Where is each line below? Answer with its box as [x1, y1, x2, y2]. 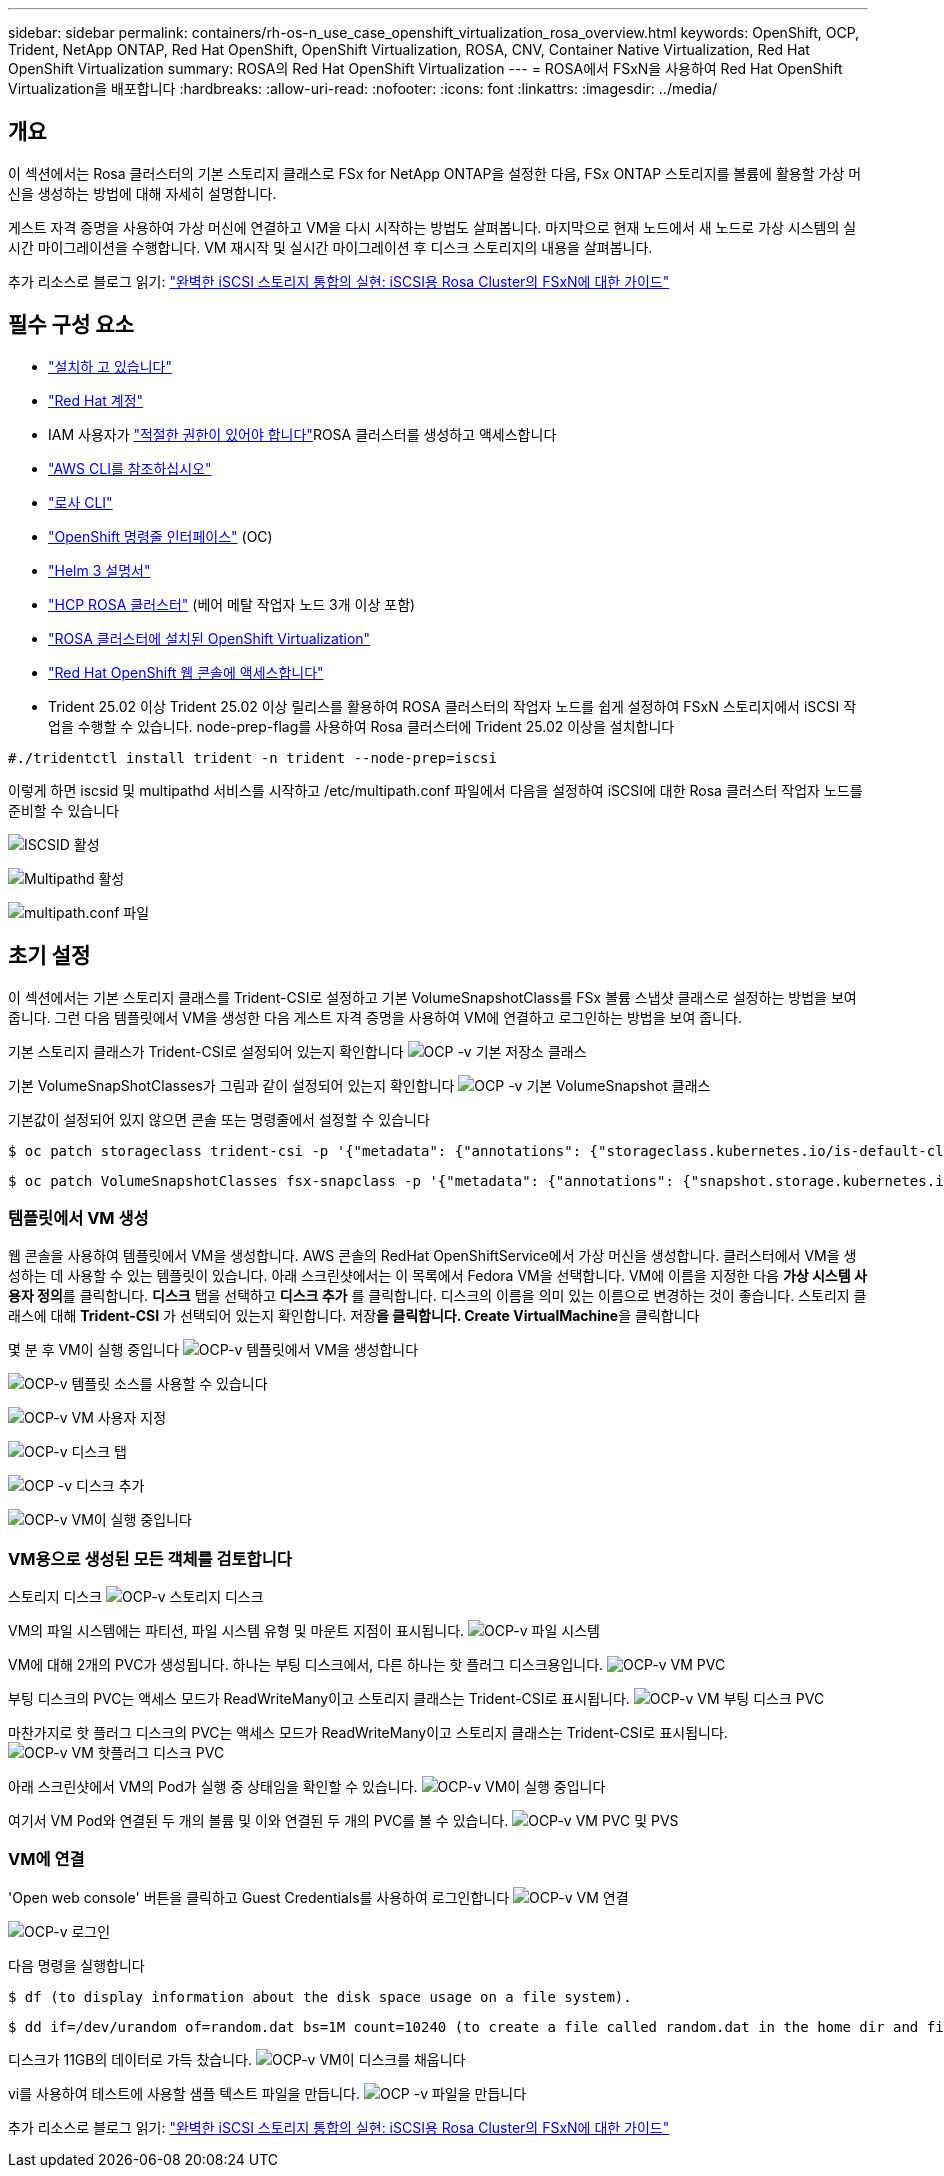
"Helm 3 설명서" [48, 561, 151, 579]
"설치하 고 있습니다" [48, 357, 172, 375]
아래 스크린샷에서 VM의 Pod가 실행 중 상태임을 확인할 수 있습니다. [8, 1778, 418, 1796]
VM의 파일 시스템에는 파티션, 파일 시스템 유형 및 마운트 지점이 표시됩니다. [8, 1622, 465, 1640]
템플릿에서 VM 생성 [8, 1207, 149, 1228]
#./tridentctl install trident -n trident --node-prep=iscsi [8, 749, 497, 766]
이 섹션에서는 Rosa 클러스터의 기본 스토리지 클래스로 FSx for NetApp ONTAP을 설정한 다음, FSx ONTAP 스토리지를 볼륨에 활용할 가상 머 [8, 164, 862, 182]
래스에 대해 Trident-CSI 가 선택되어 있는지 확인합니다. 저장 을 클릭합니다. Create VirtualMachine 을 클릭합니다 [8, 1307, 700, 1325]
